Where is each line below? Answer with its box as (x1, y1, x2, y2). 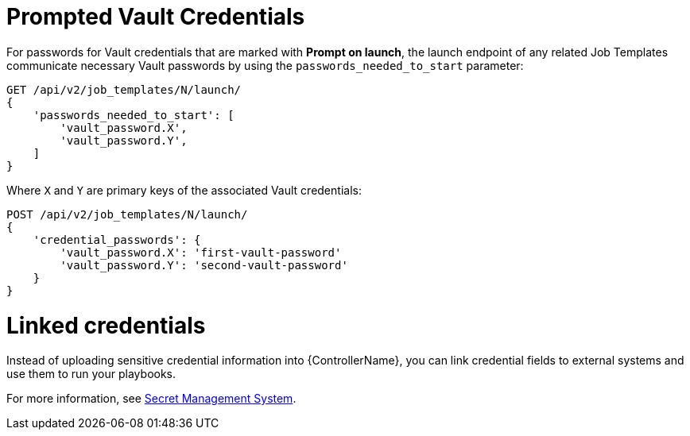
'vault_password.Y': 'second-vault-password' (60, 258, 348, 272)
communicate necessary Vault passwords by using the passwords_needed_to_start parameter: (6, 58, 524, 72)
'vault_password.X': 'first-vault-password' (60, 245, 342, 259)
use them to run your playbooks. (6, 367, 176, 381)
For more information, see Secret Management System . (6, 392, 297, 406)
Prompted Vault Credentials (6, 3, 305, 30)
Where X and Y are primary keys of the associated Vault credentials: (6, 183, 362, 197)
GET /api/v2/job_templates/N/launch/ (6, 83, 242, 96)
